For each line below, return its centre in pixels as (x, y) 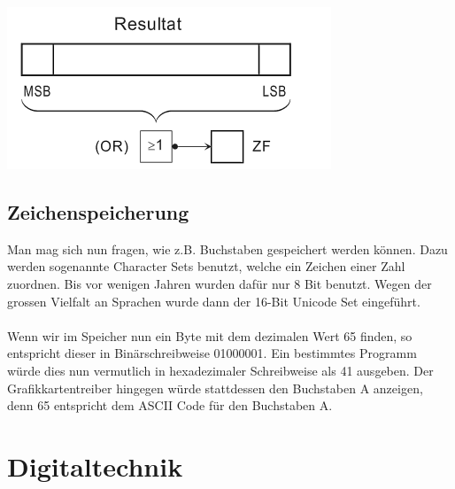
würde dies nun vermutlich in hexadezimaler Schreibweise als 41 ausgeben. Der (220, 370)
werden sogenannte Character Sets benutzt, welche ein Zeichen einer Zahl (206, 266)
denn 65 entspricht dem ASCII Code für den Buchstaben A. (170, 405)
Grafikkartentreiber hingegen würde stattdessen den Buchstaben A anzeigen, (215, 388)
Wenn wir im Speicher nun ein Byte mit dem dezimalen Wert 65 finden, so (210, 335)
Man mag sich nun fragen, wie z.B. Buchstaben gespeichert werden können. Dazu (227, 248)
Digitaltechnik (95, 466)
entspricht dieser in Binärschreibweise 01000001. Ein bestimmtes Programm (212, 353)
